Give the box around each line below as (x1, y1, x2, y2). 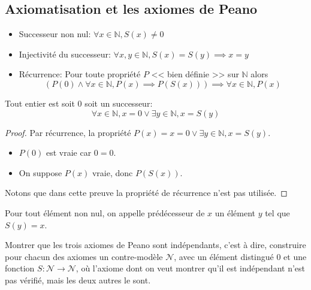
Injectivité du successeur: (19, 47, 111, 60)
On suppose (19, 166, 62, 179)
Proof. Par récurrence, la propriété (5, 126, 131, 138)
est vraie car (46, 146, 92, 159)
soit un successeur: (84, 96, 153, 109)
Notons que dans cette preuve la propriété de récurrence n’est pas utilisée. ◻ (5, 186, 288, 199)
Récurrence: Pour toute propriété (19, 68, 141, 80)
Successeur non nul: (19, 28, 91, 40)
